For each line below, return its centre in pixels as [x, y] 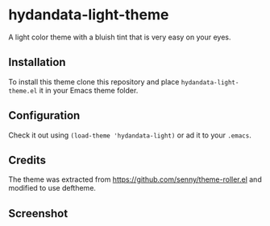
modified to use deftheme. [52, 188]
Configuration [44, 115]
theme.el [23, 91]
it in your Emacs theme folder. [89, 90]
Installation [37, 62]
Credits [27, 160]
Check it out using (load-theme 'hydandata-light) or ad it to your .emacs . [130, 135]
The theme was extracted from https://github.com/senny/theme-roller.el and [135, 179]
